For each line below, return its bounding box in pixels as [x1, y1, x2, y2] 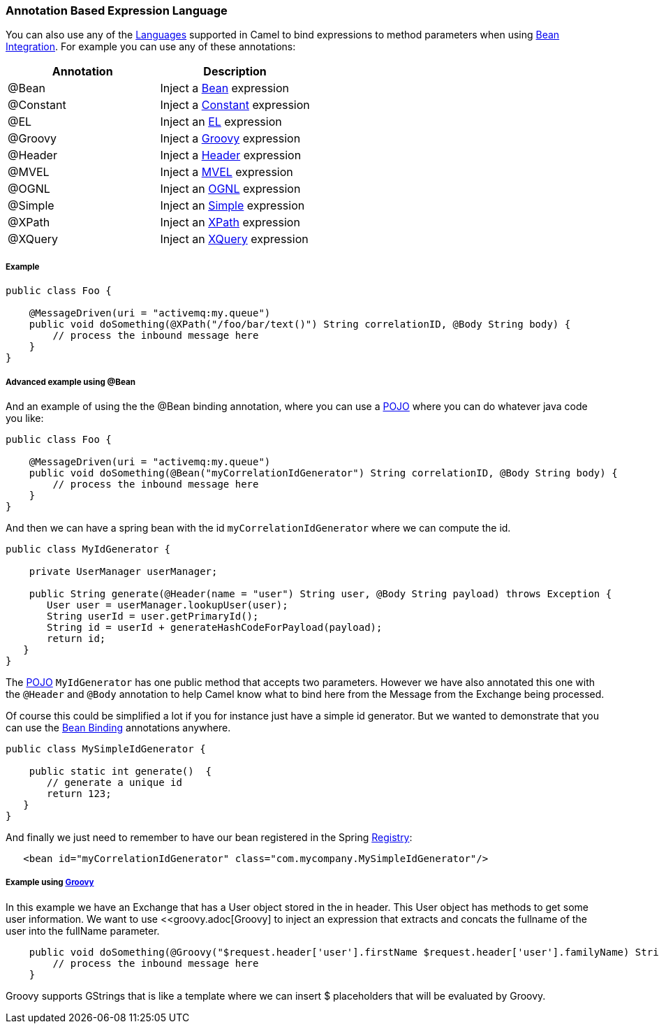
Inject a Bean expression [160, 81, 289, 96]
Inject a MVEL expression [160, 165, 293, 180]
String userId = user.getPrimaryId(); [47, 610, 259, 622]
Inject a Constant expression [160, 98, 310, 112]
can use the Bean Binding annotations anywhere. [6, 721, 231, 734]
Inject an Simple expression [160, 198, 305, 213]
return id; [47, 632, 106, 644]
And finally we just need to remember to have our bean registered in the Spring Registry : [6, 831, 413, 843]
